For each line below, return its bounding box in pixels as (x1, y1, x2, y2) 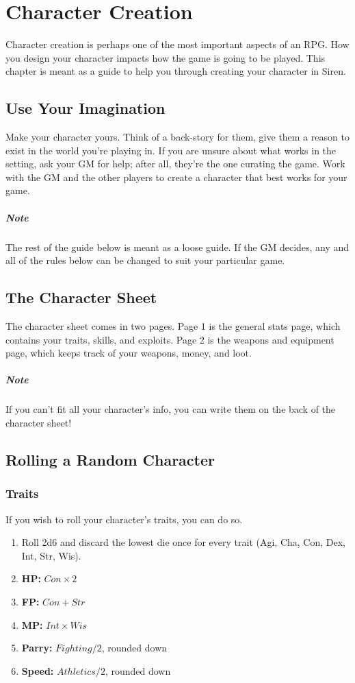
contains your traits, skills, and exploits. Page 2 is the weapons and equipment (5, 332, 334, 346)
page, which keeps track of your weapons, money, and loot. (5, 346, 252, 360)
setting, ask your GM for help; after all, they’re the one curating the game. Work (5, 156, 345, 171)
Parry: (21, 640, 53, 655)
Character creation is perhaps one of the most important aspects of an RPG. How (5, 37, 350, 51)
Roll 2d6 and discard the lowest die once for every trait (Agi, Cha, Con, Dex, (21, 535, 345, 549)
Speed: (21, 663, 54, 678)
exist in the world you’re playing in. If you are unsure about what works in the (5, 143, 337, 157)
